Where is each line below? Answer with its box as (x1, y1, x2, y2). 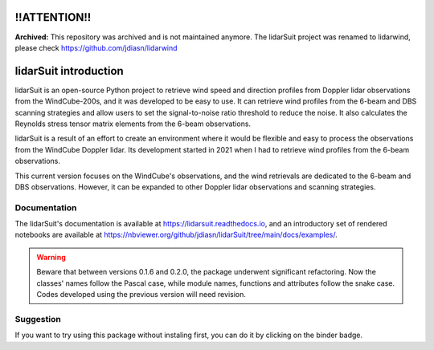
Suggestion (14, 313, 62, 324)
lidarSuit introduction (14, 64, 124, 78)
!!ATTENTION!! (14, 10, 92, 24)
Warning (36, 252, 66, 262)
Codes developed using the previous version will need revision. (36, 290, 247, 299)
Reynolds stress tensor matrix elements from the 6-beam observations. (14, 119, 252, 128)
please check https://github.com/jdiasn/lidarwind (14, 43, 178, 52)
